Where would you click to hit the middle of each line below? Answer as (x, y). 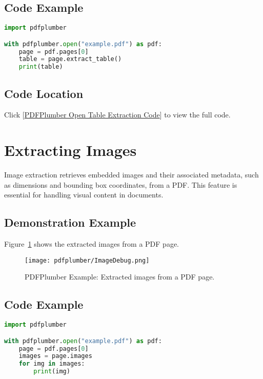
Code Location (44, 93)
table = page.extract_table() (70, 59)
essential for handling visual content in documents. (84, 195)
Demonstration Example (70, 222)
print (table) (41, 67)
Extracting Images (70, 150)
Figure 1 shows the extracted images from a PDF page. (92, 244)
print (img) (52, 372)
